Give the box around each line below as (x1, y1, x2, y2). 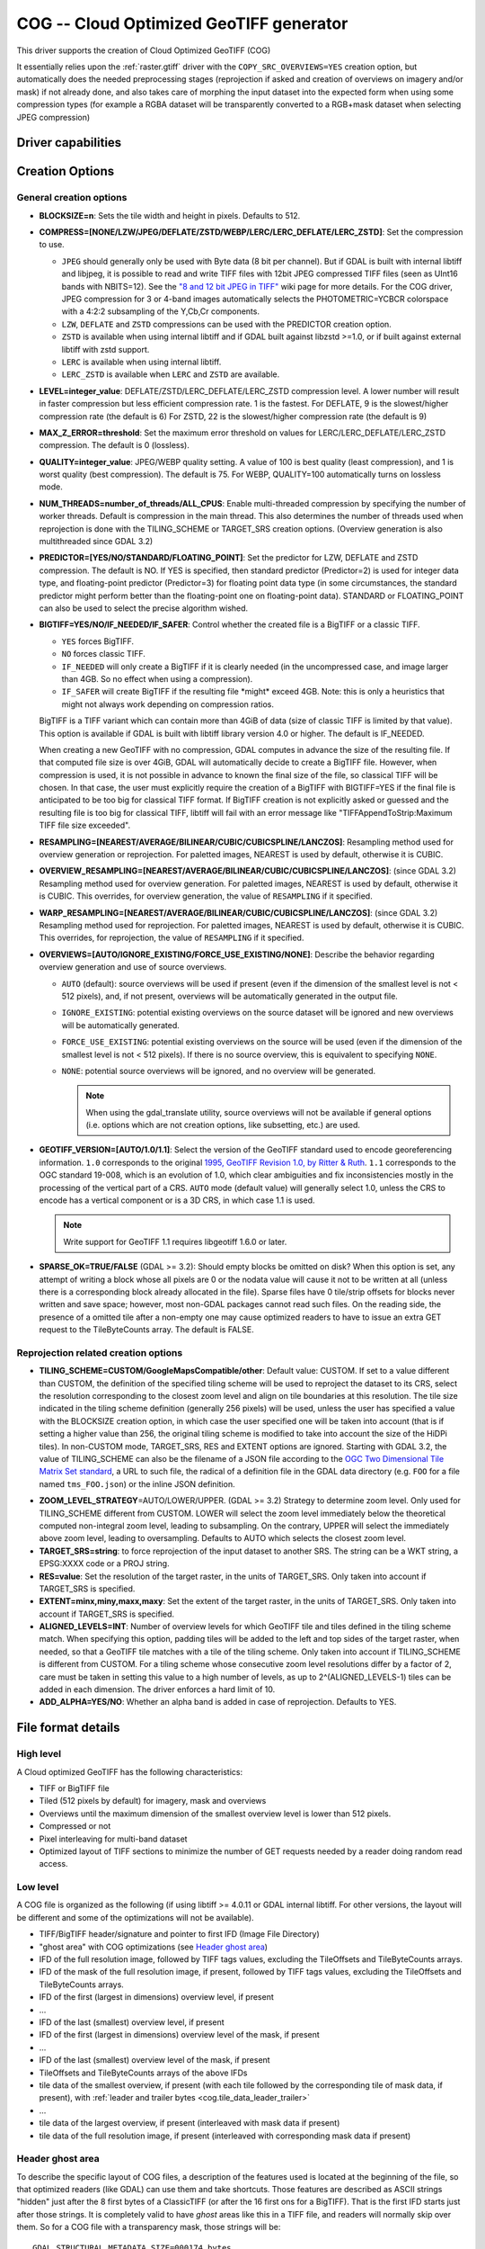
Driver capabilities (16, 135, 122, 150)
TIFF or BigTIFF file (39, 1782, 110, 1794)
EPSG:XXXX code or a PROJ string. (39, 1558, 170, 1569)
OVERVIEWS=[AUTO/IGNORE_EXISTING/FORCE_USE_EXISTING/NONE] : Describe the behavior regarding (39, 949, 435, 960)
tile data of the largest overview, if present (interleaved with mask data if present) (39, 2118, 340, 2128)
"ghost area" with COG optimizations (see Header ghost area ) (39, 1941, 269, 1952)
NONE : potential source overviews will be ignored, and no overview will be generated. (61, 1065, 376, 1076)
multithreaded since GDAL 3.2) (39, 536, 154, 547)
